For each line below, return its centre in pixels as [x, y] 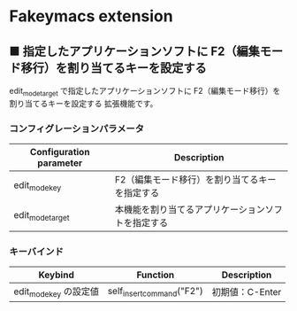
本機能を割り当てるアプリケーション [190, 210]
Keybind [57, 275]
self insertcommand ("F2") [155, 292]
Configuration [60, 152]
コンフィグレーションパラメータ [76, 128]
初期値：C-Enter [247, 292]
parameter [60, 163]
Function [156, 275]
